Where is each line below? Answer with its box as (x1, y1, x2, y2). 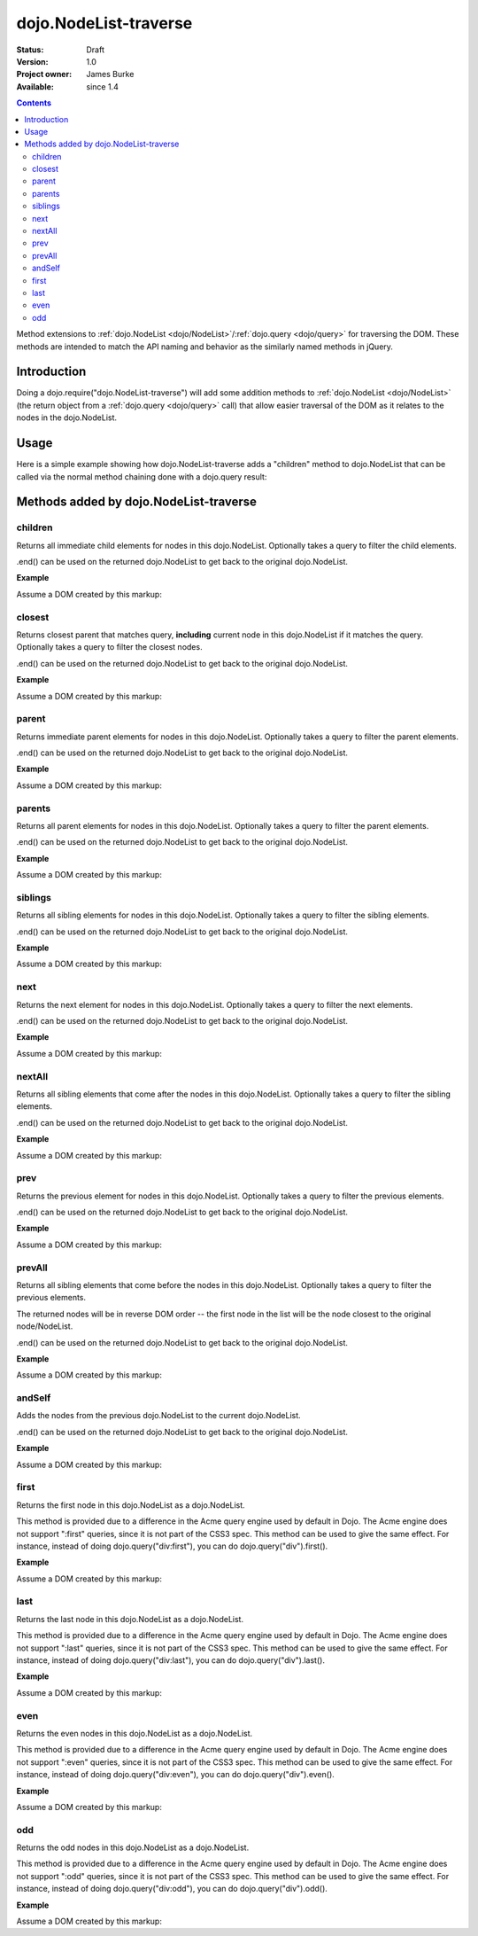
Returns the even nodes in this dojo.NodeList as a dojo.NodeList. (16, 1728, 253, 1738)
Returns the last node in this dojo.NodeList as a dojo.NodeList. (16, 1613, 243, 1624)
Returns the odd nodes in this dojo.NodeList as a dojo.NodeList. (16, 1842, 250, 1853)
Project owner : (16, 69, 73, 80)
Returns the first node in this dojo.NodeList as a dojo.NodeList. (16, 1499, 245, 1511)
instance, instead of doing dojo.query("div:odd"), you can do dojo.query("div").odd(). (16, 1884, 328, 1894)
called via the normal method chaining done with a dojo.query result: (16, 471, 267, 482)
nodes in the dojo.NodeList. (16, 412, 118, 423)
